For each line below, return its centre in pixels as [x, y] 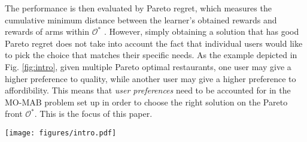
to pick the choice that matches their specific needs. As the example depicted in [151, 55]
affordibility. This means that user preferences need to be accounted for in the [148, 90]
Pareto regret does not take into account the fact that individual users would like [154, 43]
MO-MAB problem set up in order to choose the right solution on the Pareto [146, 102]
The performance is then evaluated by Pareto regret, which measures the [138, 8]
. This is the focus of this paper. [93, 114]
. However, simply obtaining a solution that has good [201, 31]
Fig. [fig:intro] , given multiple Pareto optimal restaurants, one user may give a [148, 66]
